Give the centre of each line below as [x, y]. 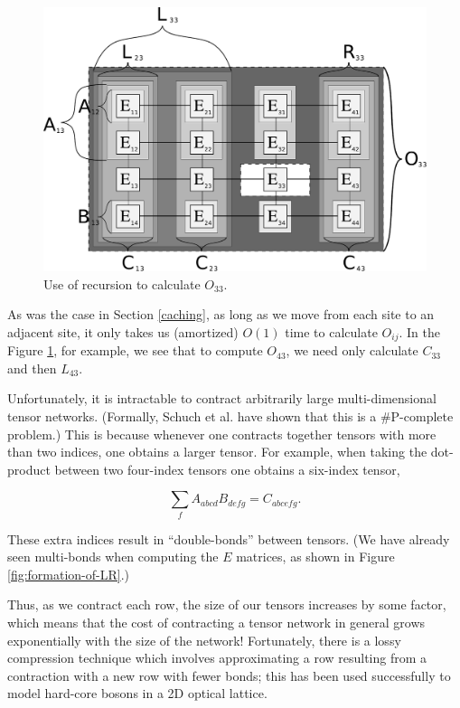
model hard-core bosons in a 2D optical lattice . [137, 693]
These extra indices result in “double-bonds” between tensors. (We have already [229, 538]
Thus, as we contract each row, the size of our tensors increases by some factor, [227, 604]
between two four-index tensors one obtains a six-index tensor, [227, 469]
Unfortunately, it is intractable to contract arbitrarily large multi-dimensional [222, 398]
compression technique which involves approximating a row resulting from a [217, 658]
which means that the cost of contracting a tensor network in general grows [216, 622]
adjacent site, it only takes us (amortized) [123, 331]
